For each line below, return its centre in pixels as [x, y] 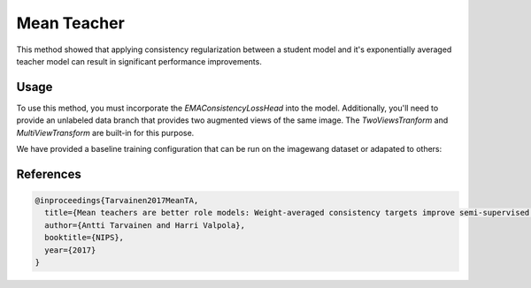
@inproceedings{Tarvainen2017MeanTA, [117, 201]
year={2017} [70, 250]
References [49, 174]
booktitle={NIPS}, [84, 238]
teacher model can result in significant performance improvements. [139, 61]
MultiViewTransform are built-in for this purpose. [105, 133]
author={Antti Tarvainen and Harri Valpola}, [145, 225]
